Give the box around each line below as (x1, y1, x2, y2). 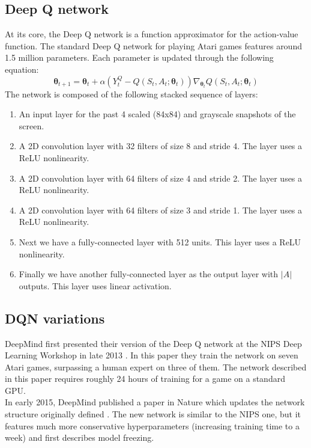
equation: (5, 63, 39, 75)
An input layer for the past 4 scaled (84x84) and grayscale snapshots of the (19, 108, 296, 120)
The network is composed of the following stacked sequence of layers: (5, 87, 258, 100)
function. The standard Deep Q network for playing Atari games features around (5, 39, 302, 52)
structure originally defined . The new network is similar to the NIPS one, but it (5, 408, 301, 420)
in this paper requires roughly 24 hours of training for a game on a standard (5, 372, 285, 385)
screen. (19, 119, 44, 132)
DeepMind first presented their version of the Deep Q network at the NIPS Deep (5, 337, 302, 349)
